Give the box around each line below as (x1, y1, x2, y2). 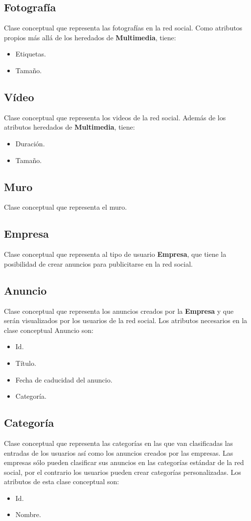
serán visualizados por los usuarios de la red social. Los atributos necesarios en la (4, 315, 248, 326)
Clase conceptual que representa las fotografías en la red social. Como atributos (4, 23, 243, 33)
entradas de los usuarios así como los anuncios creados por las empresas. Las (4, 447, 233, 458)
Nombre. (15, 509, 41, 520)
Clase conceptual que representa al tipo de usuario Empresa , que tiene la (4, 249, 227, 259)
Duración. (15, 138, 45, 148)
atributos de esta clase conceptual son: (4, 476, 119, 487)
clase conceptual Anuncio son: (4, 325, 93, 335)
